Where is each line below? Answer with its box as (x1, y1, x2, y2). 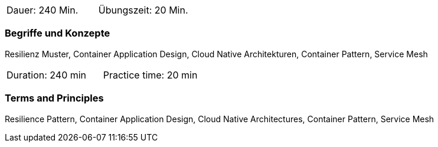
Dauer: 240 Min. (6, 4, 79, 16)
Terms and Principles (5, 92, 104, 104)
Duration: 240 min (6, 68, 87, 81)
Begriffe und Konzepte (5, 27, 110, 40)
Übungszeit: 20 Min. (98, 4, 188, 16)
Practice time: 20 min (103, 68, 198, 81)
